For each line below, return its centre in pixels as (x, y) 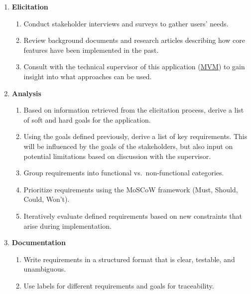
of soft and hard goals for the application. (87, 119)
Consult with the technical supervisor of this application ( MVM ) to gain (134, 67)
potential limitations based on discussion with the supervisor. (117, 156)
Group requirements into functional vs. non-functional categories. (124, 173)
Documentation (39, 242)
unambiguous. (45, 269)
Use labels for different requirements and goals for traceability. (119, 285)
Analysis (26, 93)
